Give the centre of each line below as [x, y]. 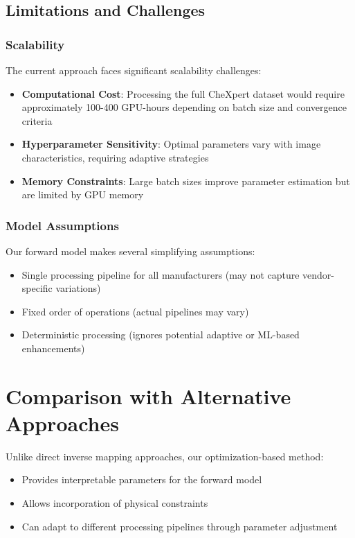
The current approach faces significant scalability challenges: [134, 70]
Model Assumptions [62, 225]
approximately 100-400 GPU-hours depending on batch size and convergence [184, 107]
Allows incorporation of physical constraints [115, 503]
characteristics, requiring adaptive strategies [115, 157]
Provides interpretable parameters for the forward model [142, 479]
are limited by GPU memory [83, 194]
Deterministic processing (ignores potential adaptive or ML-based [161, 335]
